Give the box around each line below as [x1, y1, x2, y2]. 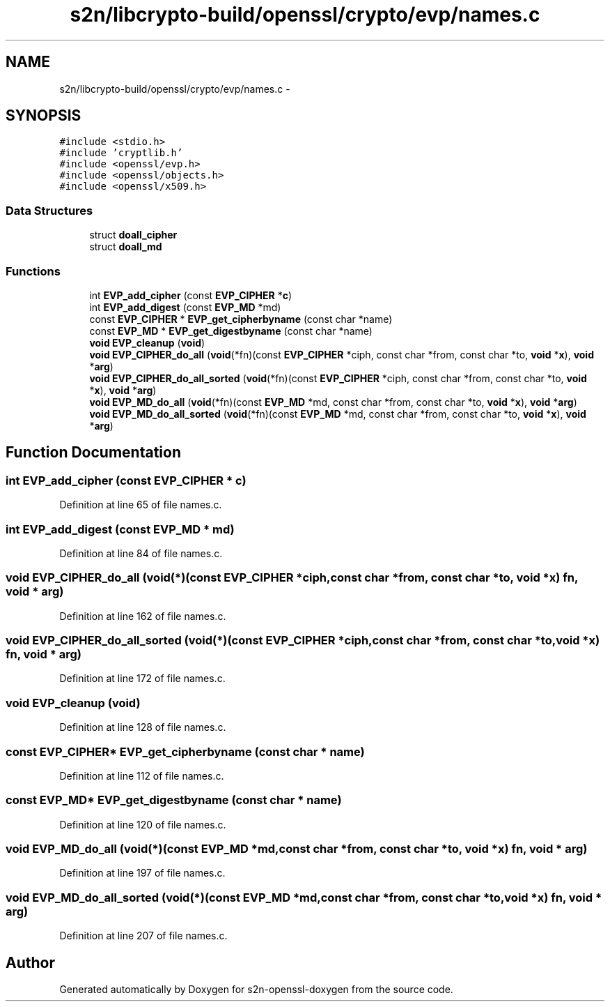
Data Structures [6, 203, 93, 218]
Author [6, 953, 55, 971]
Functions [6, 264, 61, 278]
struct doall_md [89, 241, 162, 253]
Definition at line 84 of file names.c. [59, 547, 223, 559]
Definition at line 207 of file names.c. [59, 930, 228, 942]
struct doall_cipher [89, 229, 178, 241]
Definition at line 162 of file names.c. [59, 609, 226, 622]
